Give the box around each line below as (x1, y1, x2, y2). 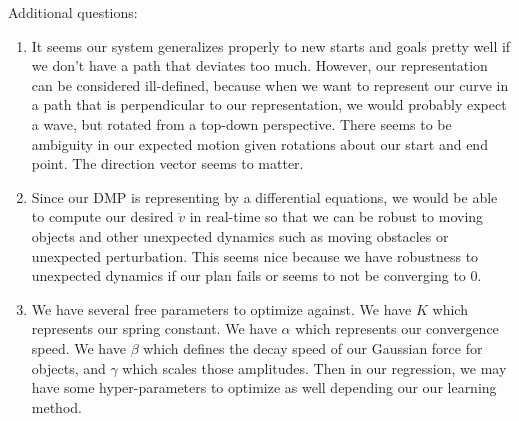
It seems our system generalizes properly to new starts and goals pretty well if (31, 35, 511, 56)
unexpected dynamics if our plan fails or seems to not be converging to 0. (31, 265, 482, 286)
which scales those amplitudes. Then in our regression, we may (122, 357, 507, 378)
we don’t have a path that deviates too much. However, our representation (31, 55, 488, 76)
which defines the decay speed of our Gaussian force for (143, 337, 483, 358)
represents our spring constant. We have (31, 318, 277, 339)
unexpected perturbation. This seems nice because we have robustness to (31, 245, 479, 266)
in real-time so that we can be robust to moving (189, 206, 484, 227)
